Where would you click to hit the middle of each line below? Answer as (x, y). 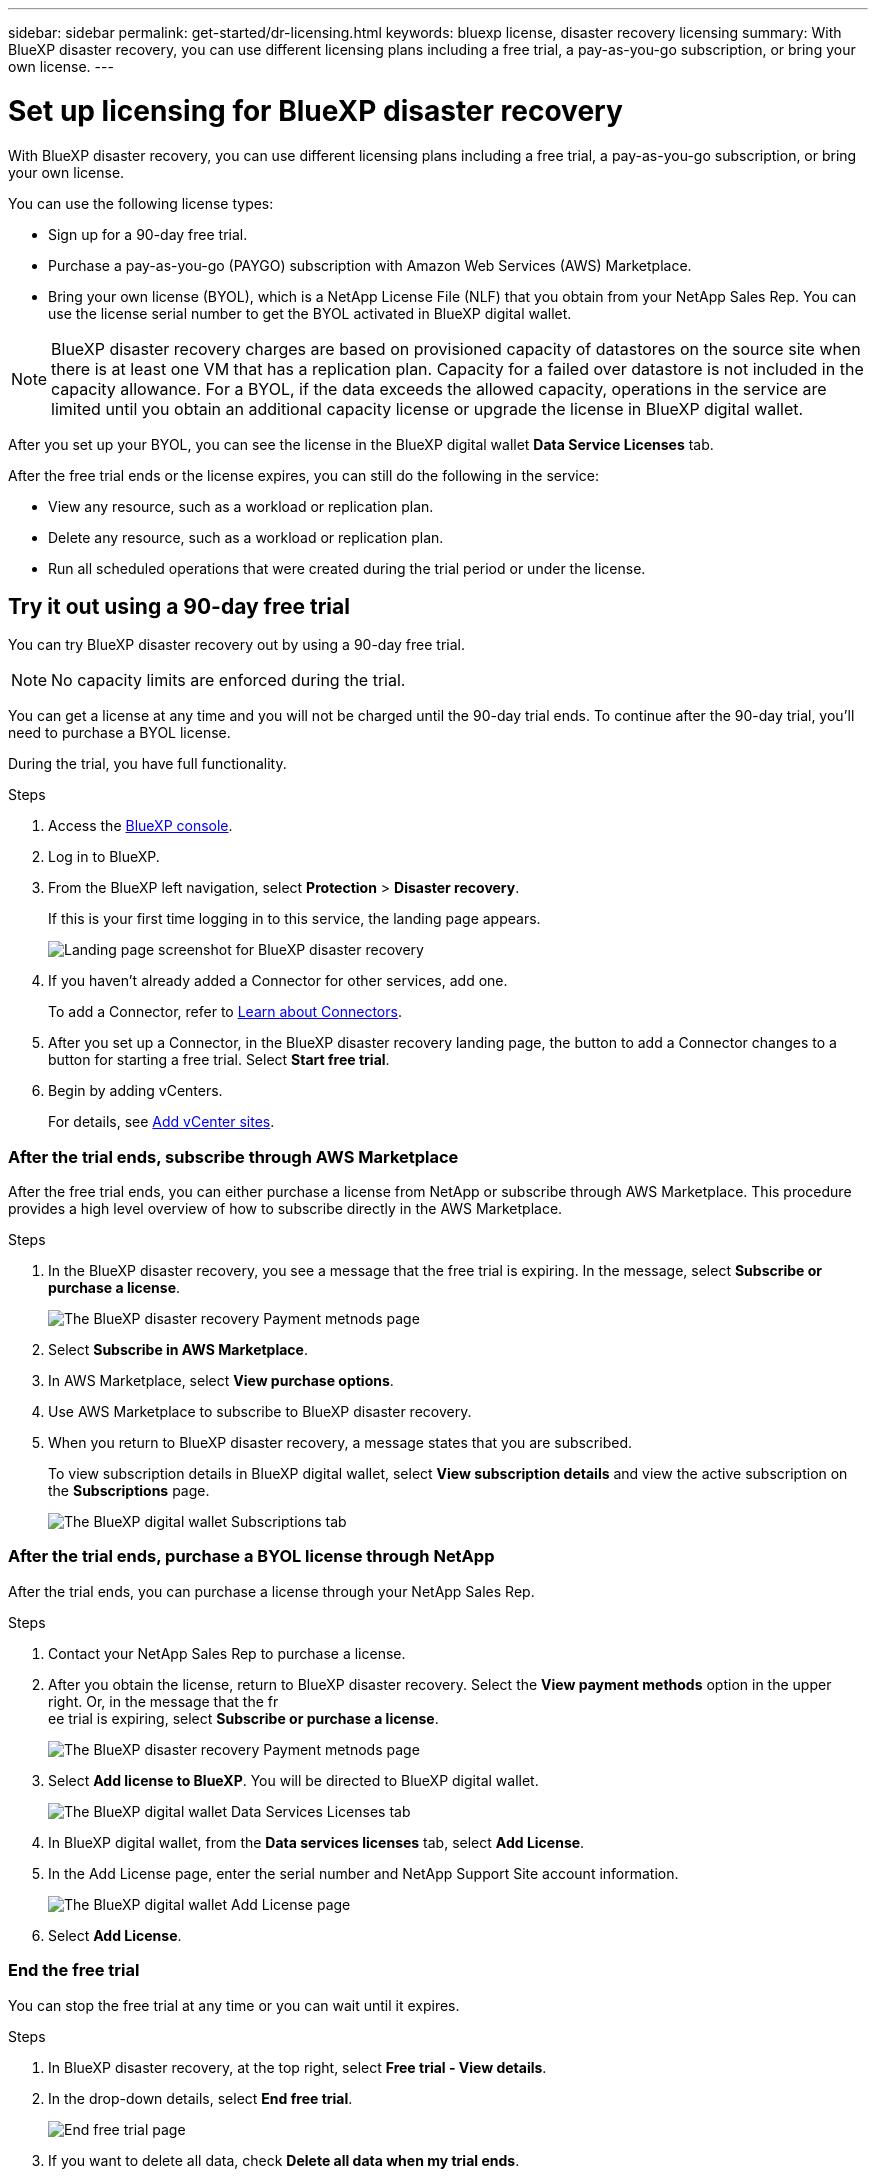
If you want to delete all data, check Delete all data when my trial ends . (284, 2160)
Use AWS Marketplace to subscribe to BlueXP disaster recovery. (260, 1412)
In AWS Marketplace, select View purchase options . (221, 1381)
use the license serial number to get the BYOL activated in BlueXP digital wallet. (310, 313)
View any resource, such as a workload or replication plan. (241, 506)
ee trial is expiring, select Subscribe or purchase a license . (243, 1718)
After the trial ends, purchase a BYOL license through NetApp (251, 1556)
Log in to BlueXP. (104, 857)
